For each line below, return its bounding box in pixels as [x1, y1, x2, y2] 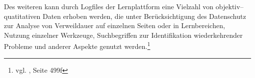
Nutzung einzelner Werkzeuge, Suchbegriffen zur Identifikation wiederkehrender [4, 30, 243, 40]
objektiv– [215, 1, 244, 11]
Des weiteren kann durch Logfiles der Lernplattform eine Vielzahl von [4, 1, 214, 11]
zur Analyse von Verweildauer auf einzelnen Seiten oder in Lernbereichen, [4, 20, 225, 31]
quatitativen [4, 11, 41, 21]
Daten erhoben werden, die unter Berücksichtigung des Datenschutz [42, 11, 246, 21]
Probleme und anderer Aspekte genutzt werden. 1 [4, 40, 151, 51]
